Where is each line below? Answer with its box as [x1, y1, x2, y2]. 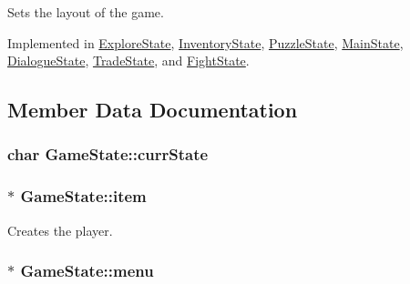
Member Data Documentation [7, 96, 298, 124]
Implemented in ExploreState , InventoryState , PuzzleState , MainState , [7, 33, 404, 52]
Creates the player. [7, 220, 113, 239]
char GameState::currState [7, 143, 209, 166]
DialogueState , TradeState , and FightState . [7, 51, 250, 70]
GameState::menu [20, 259, 154, 282]
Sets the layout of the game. [7, 3, 164, 21]
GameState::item [20, 185, 147, 208]
